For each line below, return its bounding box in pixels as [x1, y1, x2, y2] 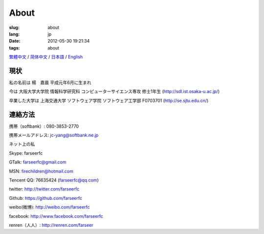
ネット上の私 [9, 141, 35, 147]
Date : [9, 38, 21, 44]
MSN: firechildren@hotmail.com [9, 168, 73, 174]
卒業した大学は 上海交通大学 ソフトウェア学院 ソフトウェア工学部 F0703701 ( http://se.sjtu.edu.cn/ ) [9, 97, 209, 103]
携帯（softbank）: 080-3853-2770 [9, 123, 79, 129]
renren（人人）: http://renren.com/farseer [9, 222, 93, 228]
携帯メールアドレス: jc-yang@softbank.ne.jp [9, 132, 99, 138]
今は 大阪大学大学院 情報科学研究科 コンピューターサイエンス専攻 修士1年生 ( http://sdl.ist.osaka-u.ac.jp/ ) [9, 89, 220, 94]
